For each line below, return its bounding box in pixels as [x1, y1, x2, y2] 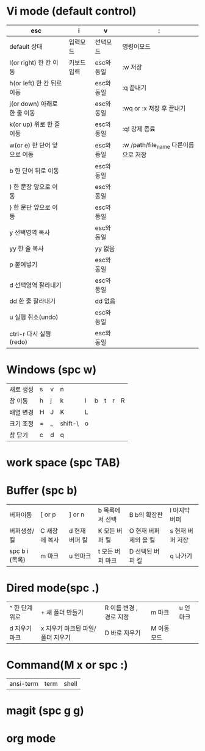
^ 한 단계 [9, 603, 33, 612]
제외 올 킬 [129, 536, 156, 544]
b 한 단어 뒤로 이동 [9, 166, 60, 175]
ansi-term [9, 680, 38, 688]
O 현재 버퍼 [129, 527, 160, 535]
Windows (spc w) [6, 363, 96, 377]
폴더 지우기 [40, 633, 71, 642]
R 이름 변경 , [104, 603, 138, 612]
